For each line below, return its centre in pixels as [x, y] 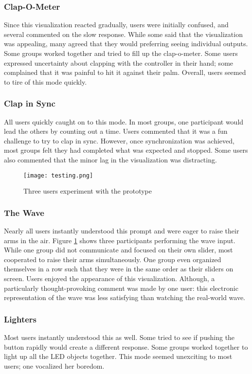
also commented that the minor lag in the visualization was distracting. [110, 159]
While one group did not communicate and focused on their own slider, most [118, 250]
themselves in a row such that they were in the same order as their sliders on [119, 269]
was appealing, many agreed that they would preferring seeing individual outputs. [126, 44]
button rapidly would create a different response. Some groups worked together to [126, 347]
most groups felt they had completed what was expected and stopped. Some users [126, 150]
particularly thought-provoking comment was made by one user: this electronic [121, 288]
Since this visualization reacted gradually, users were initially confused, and [116, 25]
